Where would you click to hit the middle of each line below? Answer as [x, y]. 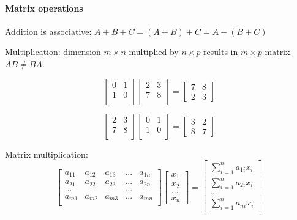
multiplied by [154, 52]
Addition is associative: [48, 31]
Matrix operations [44, 8]
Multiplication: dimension [53, 52]
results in [221, 52]
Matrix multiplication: [47, 154]
